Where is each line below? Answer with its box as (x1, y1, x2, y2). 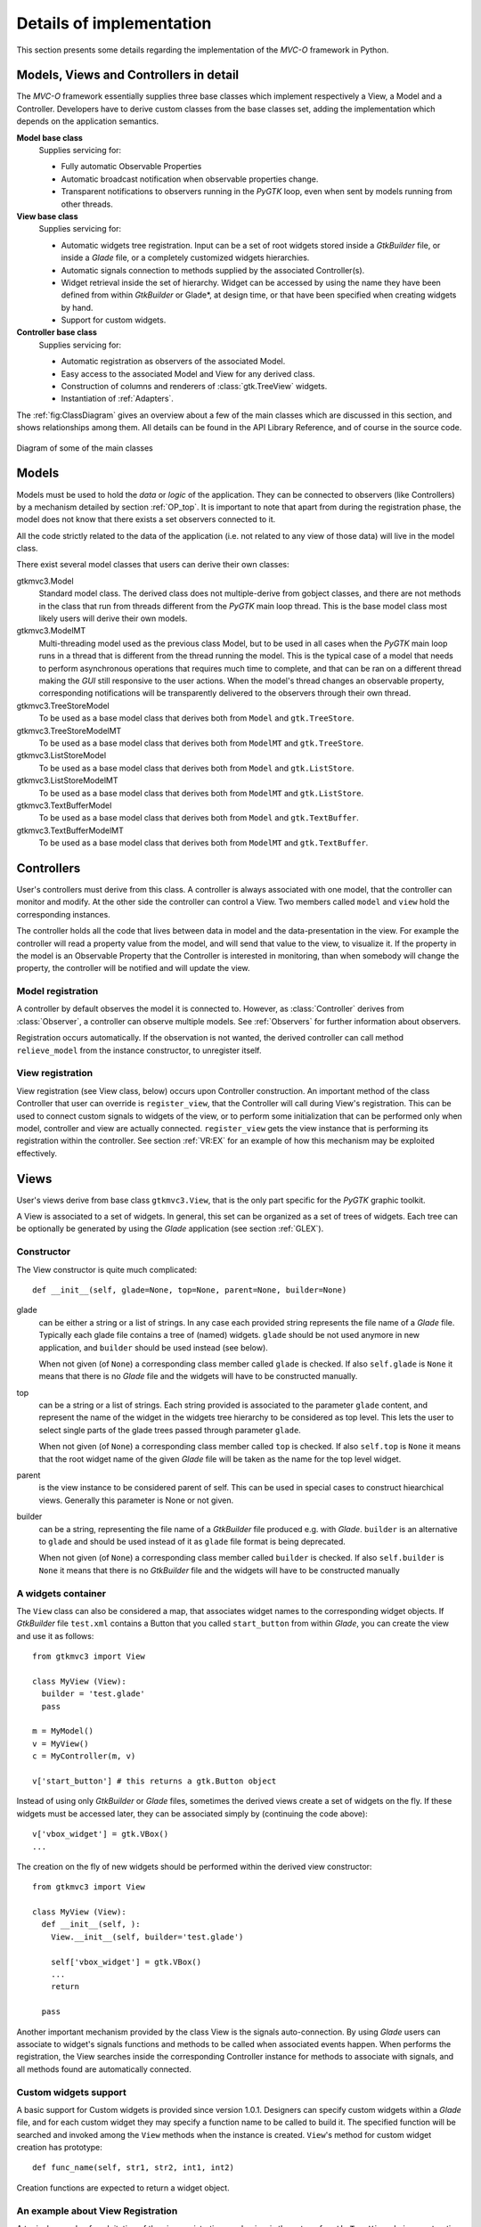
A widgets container (16, 1587, 107, 1599)
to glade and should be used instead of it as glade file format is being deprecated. (38, 1536, 346, 1546)
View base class (16, 210, 79, 222)
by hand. (61, 302, 94, 313)
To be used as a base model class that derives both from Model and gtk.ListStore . (38, 763, 355, 773)
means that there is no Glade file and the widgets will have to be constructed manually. (38, 1371, 358, 1382)
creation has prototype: (16, 2142, 102, 2153)
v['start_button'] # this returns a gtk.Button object (32, 1775, 277, 1786)
